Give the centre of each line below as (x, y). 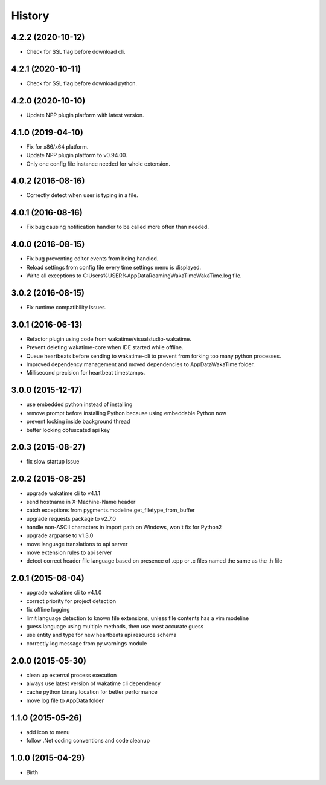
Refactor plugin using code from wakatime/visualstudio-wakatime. (109, 339)
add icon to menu (48, 732)
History (30, 16)
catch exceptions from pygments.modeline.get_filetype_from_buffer (111, 510)
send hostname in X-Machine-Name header (81, 502)
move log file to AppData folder (65, 700)
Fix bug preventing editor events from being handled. (92, 259)
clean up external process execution (72, 675)
